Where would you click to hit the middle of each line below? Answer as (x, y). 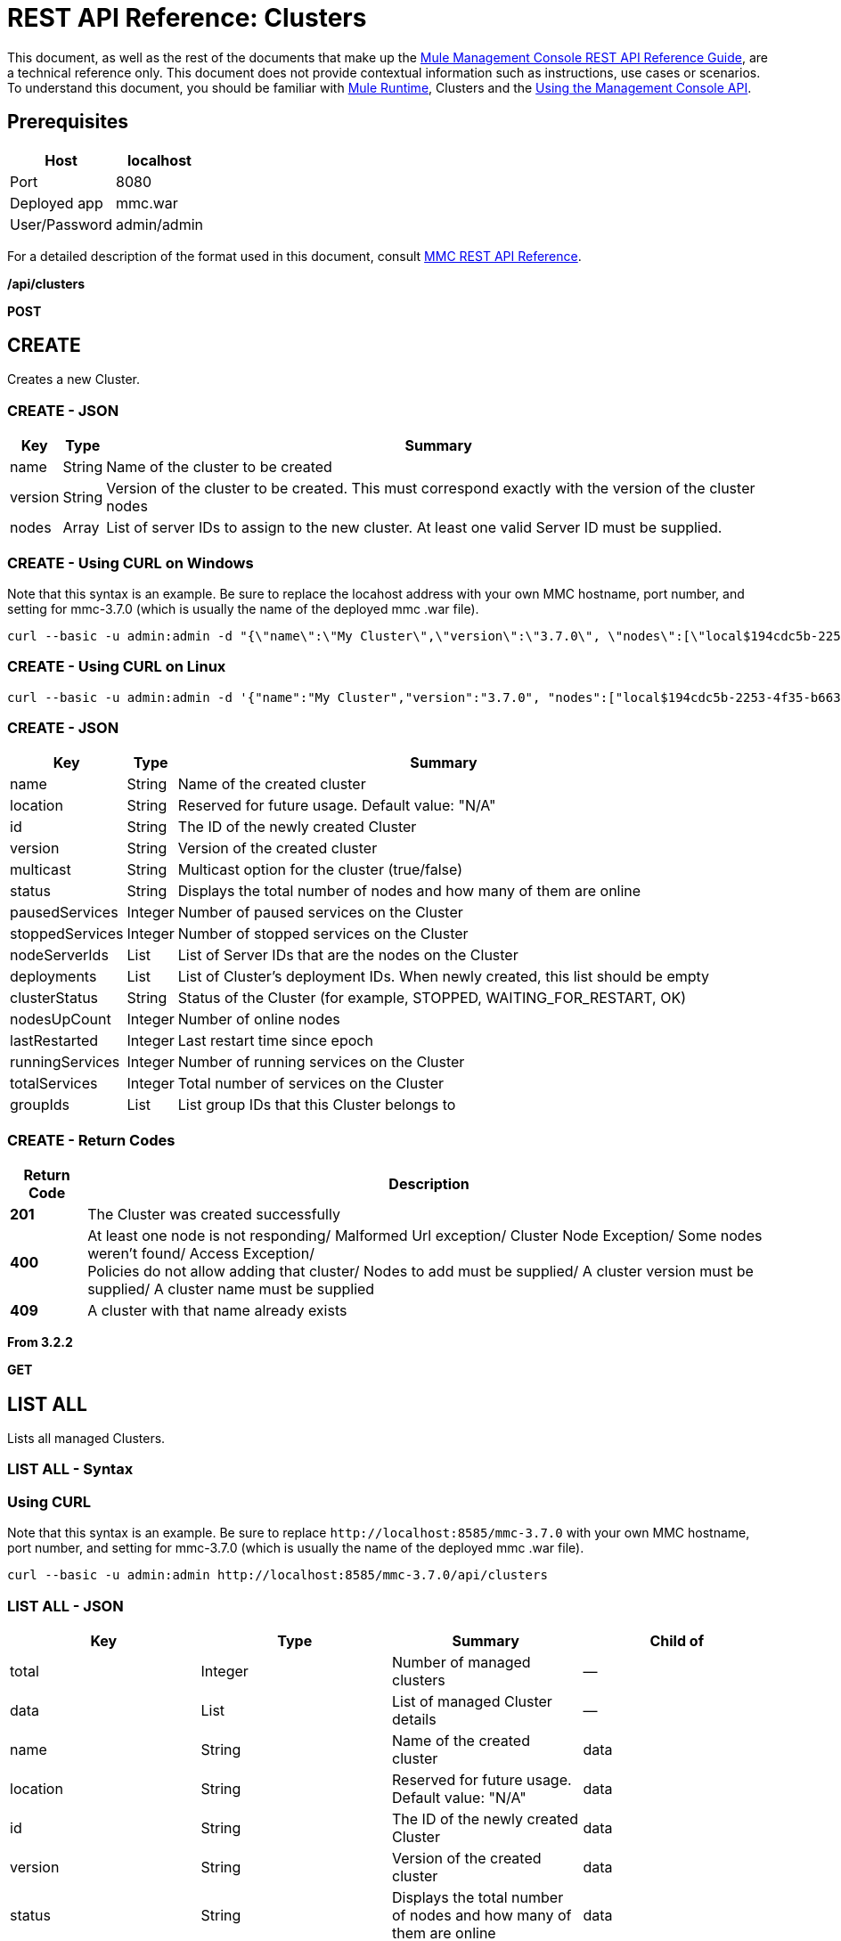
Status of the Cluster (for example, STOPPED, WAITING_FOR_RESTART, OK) (432, 998)
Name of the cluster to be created (219, 467)
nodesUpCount (61, 1019)
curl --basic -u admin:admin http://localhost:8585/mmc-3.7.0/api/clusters (278, 1575)
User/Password (61, 224)
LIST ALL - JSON (65, 1606)
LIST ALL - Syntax (70, 1469)
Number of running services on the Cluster (321, 1062)
